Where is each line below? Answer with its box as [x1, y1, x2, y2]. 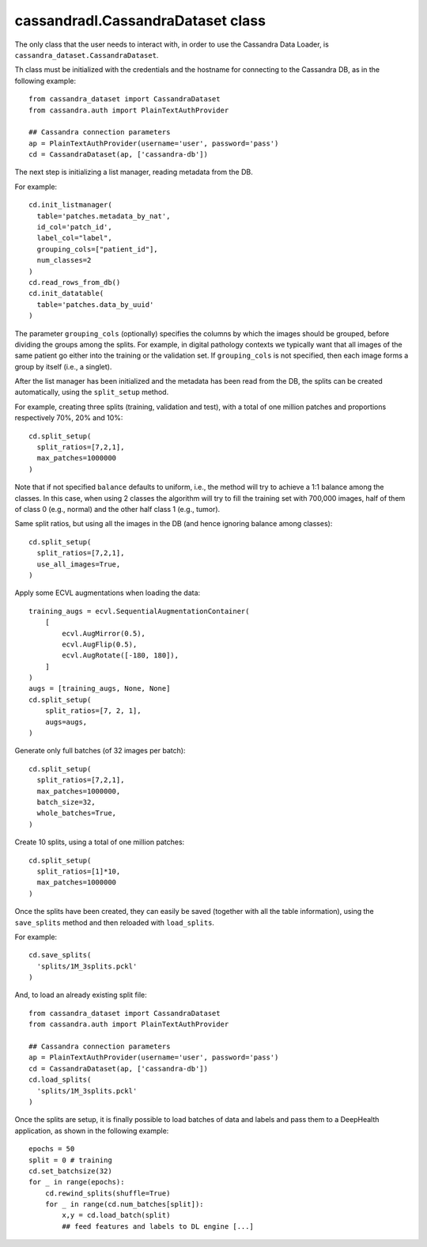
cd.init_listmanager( [28, 200, 112, 210]
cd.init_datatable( [28, 289, 104, 298]
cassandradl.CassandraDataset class [14, 12, 266, 29]
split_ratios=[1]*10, [36, 866, 121, 876]
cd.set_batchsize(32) [28, 1166, 112, 1175]
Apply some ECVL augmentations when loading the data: [14, 588, 201, 597]
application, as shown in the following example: [14, 1126, 169, 1135]
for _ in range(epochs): [28, 1177, 125, 1187]
